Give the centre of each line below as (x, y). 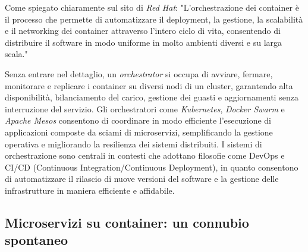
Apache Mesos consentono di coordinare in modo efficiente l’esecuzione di (138, 120)
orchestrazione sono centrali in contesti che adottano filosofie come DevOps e (145, 155)
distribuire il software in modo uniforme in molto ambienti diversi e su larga (144, 42)
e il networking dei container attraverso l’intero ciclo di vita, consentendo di (143, 31)
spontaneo (37, 240)
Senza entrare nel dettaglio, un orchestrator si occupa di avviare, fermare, (139, 73)
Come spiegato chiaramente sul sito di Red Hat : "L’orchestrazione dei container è (152, 7)
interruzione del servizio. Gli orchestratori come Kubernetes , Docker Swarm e (145, 108)
